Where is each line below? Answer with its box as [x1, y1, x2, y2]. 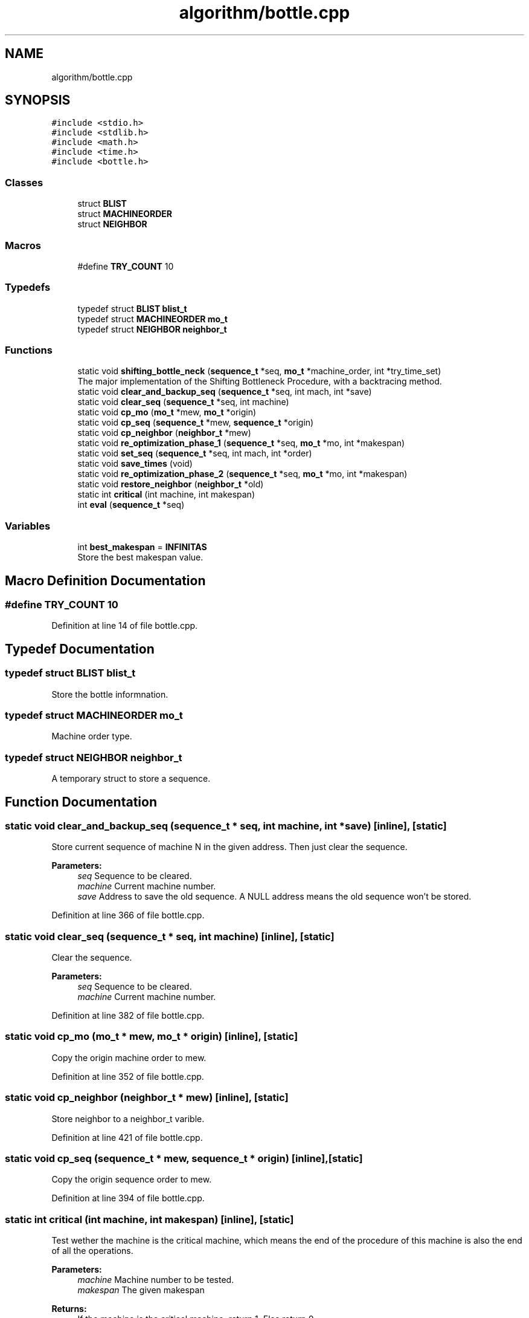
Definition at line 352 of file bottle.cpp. [51, 1071, 204, 1082]
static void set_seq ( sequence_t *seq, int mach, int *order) [77, 448, 312, 459]
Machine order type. [51, 731, 132, 742]
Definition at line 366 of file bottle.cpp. [51, 910, 205, 921]
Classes [5, 176, 43, 189]
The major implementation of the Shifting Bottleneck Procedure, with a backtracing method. [77, 376, 442, 387]
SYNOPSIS [5, 93, 71, 108]
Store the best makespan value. [77, 552, 204, 563]
